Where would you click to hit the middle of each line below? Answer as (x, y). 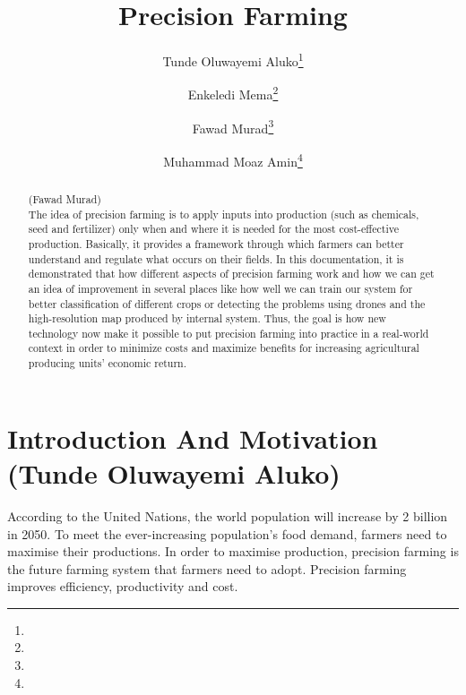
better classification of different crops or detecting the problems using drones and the (227, 303)
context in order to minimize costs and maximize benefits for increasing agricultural (224, 348)
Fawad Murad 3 (233, 126)
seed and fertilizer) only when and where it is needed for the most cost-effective (214, 229)
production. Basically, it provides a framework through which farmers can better (216, 243)
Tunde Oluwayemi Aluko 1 (233, 60)
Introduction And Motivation (193, 438)
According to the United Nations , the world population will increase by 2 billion (228, 515)
